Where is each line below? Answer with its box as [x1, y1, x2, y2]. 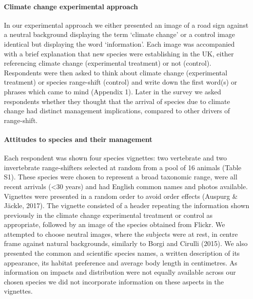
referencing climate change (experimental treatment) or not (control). [4, 58, 212, 68]
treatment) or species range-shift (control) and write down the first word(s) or [4, 77, 237, 87]
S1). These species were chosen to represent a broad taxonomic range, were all [4, 172, 237, 182]
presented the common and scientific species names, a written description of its [4, 248, 240, 258]
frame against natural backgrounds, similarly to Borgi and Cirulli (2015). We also [4, 238, 248, 248]
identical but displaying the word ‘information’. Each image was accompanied [4, 38, 235, 49]
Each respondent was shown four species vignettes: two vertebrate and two [4, 153, 227, 163]
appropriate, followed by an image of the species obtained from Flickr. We [4, 219, 225, 229]
